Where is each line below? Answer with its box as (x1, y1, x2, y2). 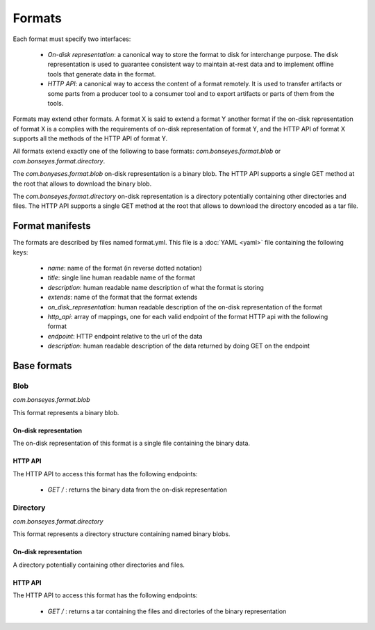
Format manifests (12, 220, 91, 232)
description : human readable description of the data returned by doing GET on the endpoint (47, 341, 310, 350)
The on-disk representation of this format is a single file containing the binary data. (12, 439, 250, 448)
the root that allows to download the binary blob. (12, 179, 152, 188)
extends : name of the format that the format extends (47, 293, 198, 302)
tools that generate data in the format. (47, 70, 156, 78)
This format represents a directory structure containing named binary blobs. (12, 530, 231, 538)
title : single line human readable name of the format (47, 273, 196, 282)
